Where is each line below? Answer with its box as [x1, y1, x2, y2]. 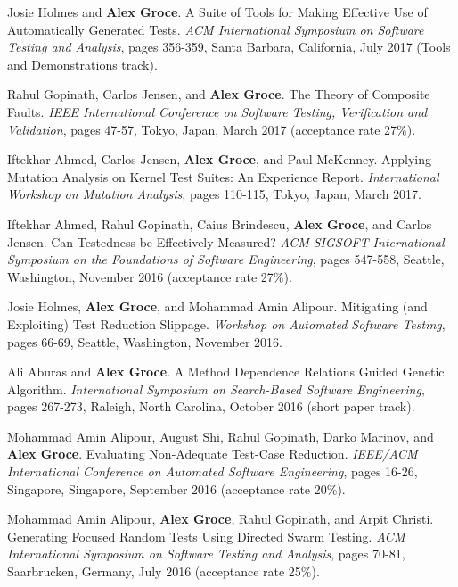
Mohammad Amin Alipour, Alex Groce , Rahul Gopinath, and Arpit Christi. [7, 509, 434, 528]
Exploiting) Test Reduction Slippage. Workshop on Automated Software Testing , [7, 314, 446, 333]
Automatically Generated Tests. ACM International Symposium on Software [7, 20, 424, 38]
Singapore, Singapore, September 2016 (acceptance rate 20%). [7, 479, 346, 498]
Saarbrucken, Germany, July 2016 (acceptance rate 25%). [7, 562, 320, 581]
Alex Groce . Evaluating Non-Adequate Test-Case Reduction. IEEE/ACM [7, 444, 418, 463]
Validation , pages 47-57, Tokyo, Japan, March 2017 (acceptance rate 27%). [7, 120, 416, 138]
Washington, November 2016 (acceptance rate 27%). [7, 267, 292, 285]
